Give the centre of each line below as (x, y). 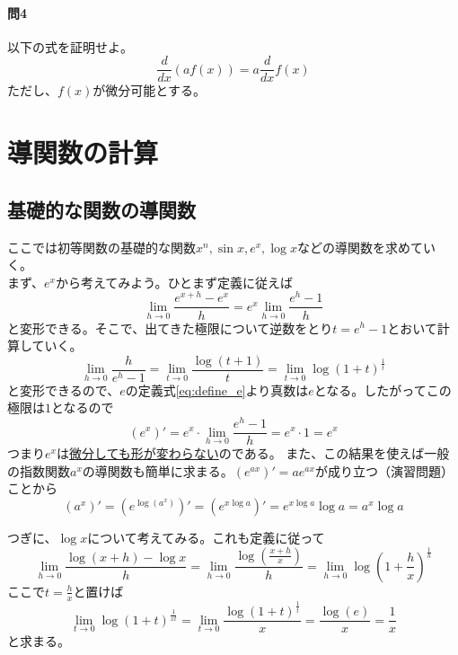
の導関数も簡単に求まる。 (158, 470)
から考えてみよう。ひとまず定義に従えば (174, 282)
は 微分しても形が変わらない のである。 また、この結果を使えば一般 (253, 453)
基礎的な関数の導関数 (101, 209)
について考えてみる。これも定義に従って (206, 537)
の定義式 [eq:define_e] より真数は (217, 389)
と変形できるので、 (64, 389)
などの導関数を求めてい (366, 247)
